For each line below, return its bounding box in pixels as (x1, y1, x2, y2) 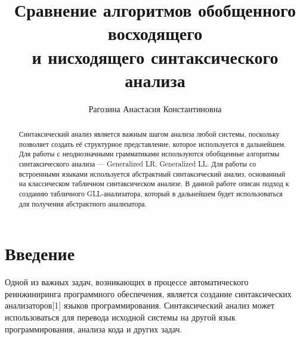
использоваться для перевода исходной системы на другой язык (5, 311, 236, 323)
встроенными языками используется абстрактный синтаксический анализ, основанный (18, 168, 286, 178)
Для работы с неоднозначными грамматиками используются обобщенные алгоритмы (18, 149, 280, 159)
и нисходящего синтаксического (32, 44, 279, 69)
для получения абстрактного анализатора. (18, 198, 147, 208)
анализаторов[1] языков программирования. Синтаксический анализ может (5, 299, 275, 312)
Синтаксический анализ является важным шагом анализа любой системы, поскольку (18, 129, 280, 139)
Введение (5, 241, 75, 266)
